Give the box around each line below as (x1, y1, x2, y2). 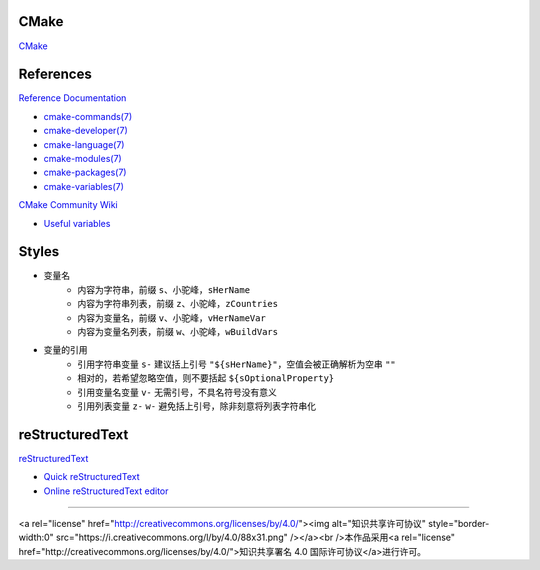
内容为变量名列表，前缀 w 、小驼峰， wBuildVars (77, 326, 279, 338)
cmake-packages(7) (43, 166, 127, 179)
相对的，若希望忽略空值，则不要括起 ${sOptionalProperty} (77, 372, 335, 384)
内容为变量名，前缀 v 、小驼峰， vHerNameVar (77, 311, 267, 324)
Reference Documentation (18, 92, 127, 104)
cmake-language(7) (43, 138, 125, 150)
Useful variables (43, 217, 111, 229)
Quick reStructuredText (43, 471, 140, 483)
